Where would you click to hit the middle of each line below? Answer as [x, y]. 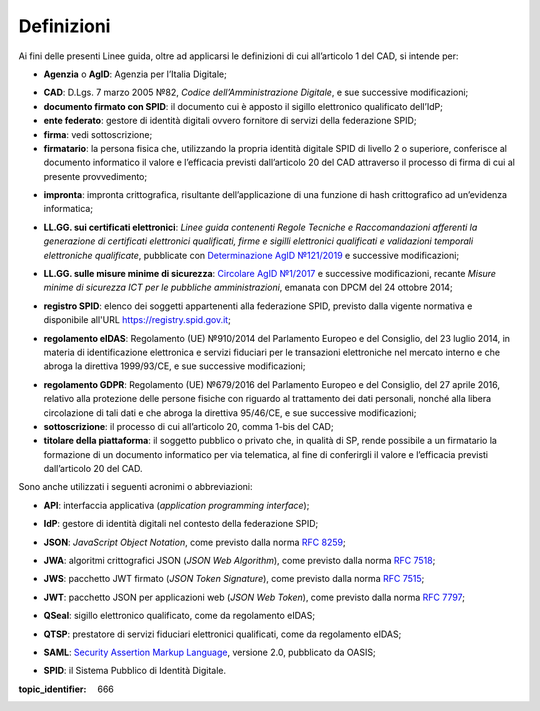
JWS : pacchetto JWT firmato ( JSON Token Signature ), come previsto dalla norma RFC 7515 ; [234, 579]
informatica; [68, 209]
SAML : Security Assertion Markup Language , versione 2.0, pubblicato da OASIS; [209, 652]
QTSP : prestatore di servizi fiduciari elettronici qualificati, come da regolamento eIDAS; [222, 634]
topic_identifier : [52, 689]
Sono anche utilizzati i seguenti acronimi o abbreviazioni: [135, 487]
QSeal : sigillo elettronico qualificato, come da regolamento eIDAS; [179, 616]
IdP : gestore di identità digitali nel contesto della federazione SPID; [181, 524]
